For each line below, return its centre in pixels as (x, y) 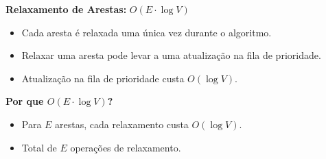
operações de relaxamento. (126, 147)
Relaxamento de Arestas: (66, 9)
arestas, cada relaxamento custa (122, 124)
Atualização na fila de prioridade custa (103, 78)
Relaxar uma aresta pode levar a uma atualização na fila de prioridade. (171, 55)
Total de (39, 147)
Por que (25, 101)
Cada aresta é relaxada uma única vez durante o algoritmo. (147, 32)
